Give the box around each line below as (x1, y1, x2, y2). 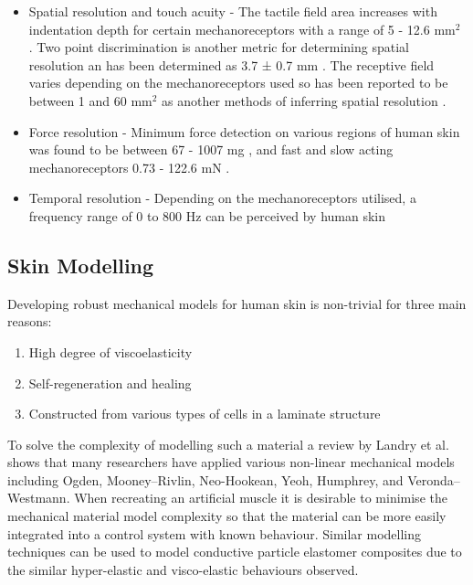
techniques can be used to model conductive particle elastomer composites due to (7, 542, 462, 561)
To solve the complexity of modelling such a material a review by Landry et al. (7, 434, 449, 453)
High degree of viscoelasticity (28, 342, 193, 361)
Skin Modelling (7, 250, 154, 279)
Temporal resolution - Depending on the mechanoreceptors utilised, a (28, 188, 416, 207)
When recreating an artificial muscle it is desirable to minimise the (74, 488, 447, 507)
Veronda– (407, 470, 460, 489)
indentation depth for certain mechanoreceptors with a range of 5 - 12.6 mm (28, 19, 456, 38)
